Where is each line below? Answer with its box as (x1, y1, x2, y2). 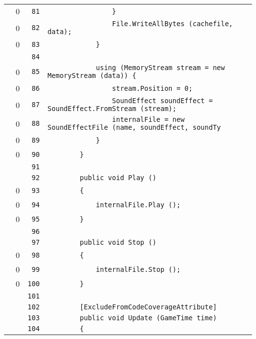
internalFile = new (112, 115, 185, 123)
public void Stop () (80, 238, 157, 246)
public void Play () (80, 174, 157, 182)
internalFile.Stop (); (96, 265, 181, 273)
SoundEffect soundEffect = (112, 97, 213, 105)
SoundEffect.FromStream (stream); (47, 105, 177, 113)
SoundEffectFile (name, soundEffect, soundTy (47, 123, 221, 131)
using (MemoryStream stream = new (96, 64, 225, 72)
